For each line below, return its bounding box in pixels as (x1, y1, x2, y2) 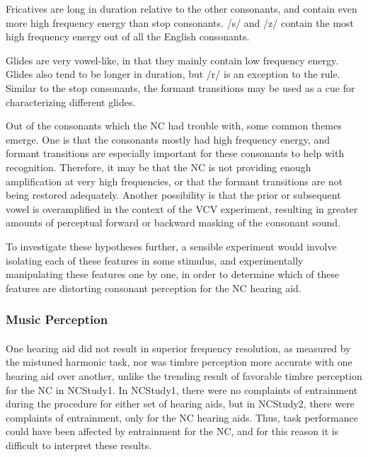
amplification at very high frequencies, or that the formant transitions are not (6, 173, 343, 188)
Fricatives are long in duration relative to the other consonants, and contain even (6, 1, 357, 16)
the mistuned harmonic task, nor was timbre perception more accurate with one (6, 354, 352, 369)
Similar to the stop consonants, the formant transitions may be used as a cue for (6, 80, 355, 95)
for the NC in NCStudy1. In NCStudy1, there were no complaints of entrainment (6, 382, 358, 397)
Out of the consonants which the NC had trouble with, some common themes (6, 118, 342, 133)
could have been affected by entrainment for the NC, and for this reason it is (6, 424, 339, 439)
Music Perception (6, 311, 108, 328)
